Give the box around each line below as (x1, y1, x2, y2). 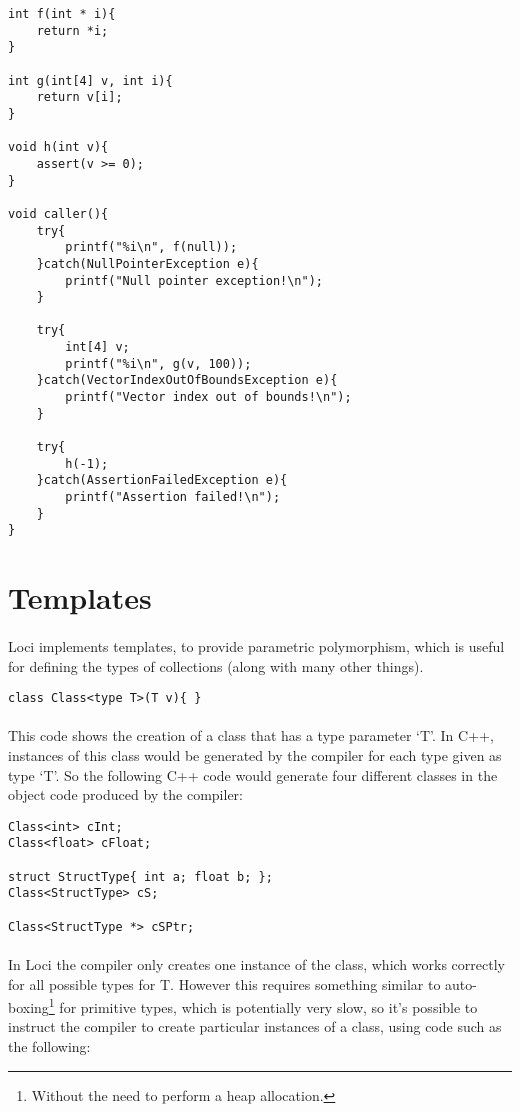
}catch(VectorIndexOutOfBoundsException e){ (36, 373, 338, 388)
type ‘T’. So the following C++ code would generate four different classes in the (8, 764, 498, 785)
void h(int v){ (8, 140, 109, 155)
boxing (8, 996, 49, 1017)
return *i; (36, 23, 109, 38)
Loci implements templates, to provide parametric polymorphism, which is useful (8, 635, 505, 656)
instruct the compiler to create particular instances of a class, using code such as (8, 1016, 502, 1037)
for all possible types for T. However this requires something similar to (8, 973, 441, 994)
